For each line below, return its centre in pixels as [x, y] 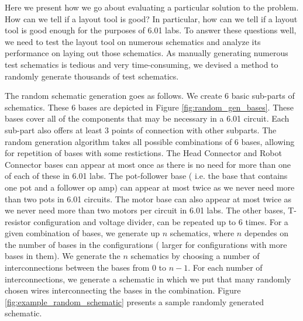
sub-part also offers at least [54, 130]
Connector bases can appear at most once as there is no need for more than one [148, 164]
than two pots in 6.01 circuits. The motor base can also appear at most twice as [148, 199]
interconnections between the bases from [77, 267]
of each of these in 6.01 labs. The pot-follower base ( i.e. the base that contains [146, 176]
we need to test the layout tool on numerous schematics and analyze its [133, 41]
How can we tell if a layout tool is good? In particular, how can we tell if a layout [151, 18]
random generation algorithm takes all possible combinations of [118, 141]
